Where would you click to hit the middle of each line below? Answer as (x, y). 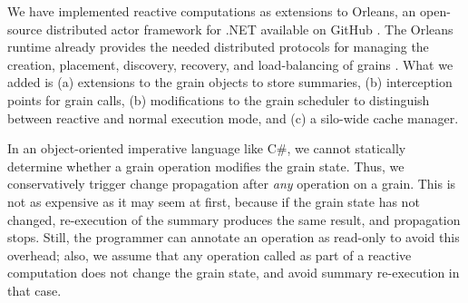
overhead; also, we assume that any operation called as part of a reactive (210, 254)
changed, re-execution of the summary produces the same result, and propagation (234, 219)
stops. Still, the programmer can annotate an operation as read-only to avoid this (234, 237)
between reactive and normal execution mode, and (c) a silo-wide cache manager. (233, 117)
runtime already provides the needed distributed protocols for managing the (218, 47)
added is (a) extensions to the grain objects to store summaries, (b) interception (230, 82)
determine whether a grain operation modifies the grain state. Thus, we (206, 166)
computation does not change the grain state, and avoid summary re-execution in (234, 273)
